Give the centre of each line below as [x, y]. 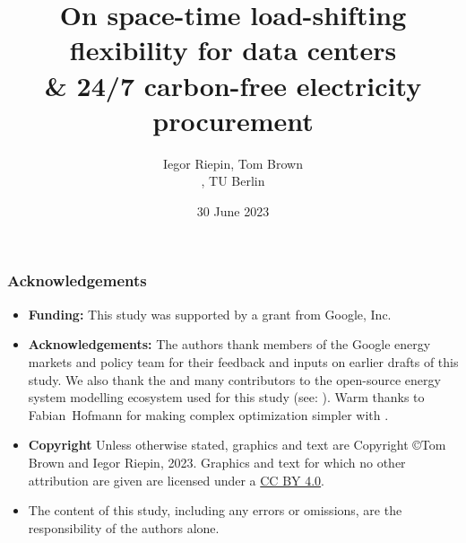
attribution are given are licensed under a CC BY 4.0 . [177, 480]
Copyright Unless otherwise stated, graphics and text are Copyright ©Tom [237, 445]
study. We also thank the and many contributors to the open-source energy [234, 379]
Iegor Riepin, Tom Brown [233, 163]
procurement [233, 120]
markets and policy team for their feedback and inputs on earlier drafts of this [243, 361]
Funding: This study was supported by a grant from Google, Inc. [210, 314]
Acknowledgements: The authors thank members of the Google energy [229, 344]
